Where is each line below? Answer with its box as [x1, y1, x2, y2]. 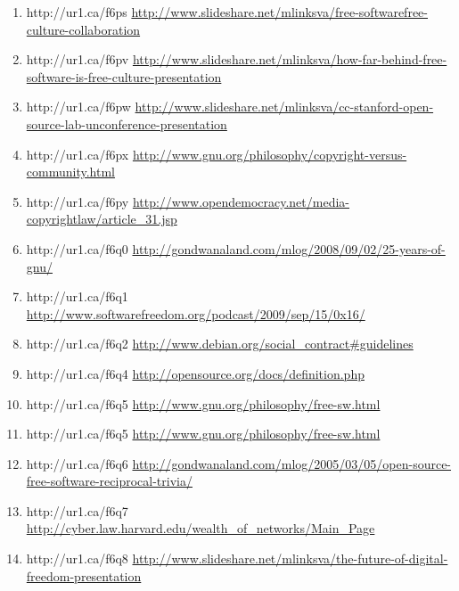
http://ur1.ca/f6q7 [26, 501, 128, 520]
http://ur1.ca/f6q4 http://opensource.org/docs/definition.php [26, 364, 365, 382]
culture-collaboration [26, 20, 141, 38]
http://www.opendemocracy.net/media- [132, 192, 349, 210]
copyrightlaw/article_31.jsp [26, 209, 177, 228]
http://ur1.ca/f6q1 [26, 287, 128, 306]
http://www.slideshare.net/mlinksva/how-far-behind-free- [132, 50, 447, 69]
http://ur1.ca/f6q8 [26, 549, 128, 568]
